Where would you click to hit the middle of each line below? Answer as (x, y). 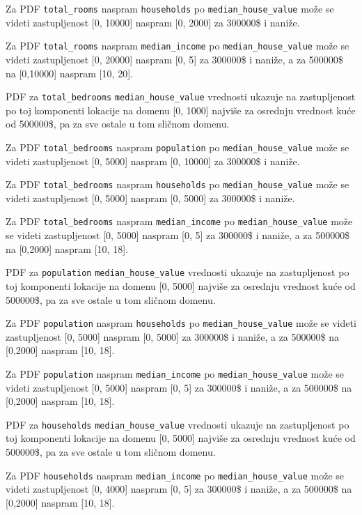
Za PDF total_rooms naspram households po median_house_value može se (170, 8)
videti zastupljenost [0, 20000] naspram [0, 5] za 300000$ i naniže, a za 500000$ (174, 59)
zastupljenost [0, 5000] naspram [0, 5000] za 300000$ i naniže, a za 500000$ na (172, 336)
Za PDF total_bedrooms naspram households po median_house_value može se (178, 184)
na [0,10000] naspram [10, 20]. (69, 73)
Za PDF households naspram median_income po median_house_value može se (175, 475)
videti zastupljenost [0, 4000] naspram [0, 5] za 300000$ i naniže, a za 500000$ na (179, 489)
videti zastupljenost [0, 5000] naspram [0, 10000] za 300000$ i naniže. (153, 161)
